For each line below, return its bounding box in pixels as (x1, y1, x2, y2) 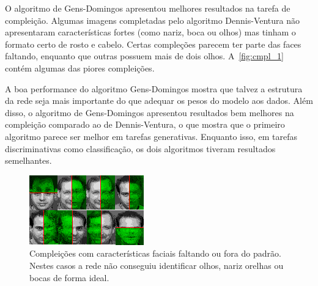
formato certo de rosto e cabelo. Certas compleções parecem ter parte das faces (5, 37, 301, 50)
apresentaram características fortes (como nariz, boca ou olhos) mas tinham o (5, 26, 296, 38)
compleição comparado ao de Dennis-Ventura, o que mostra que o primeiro (5, 118, 285, 131)
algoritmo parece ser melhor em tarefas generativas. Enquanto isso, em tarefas (5, 130, 298, 142)
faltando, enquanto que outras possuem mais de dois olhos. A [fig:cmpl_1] (5, 50, 284, 62)
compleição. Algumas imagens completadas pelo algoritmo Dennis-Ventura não (5, 13, 300, 26)
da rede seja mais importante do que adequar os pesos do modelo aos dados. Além (5, 94, 313, 107)
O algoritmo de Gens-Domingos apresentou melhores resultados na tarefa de (5, 2, 290, 14)
